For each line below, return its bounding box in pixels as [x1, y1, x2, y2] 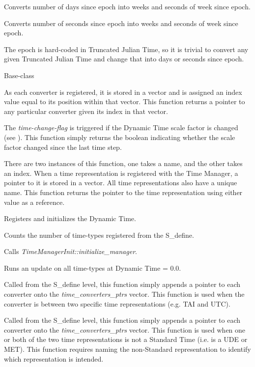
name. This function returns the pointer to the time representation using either [4, 187, 243, 197]
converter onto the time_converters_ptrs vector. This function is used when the [4, 289, 245, 299]
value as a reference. [4, 197, 65, 207]
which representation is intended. [4, 353, 104, 364]
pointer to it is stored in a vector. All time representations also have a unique [4, 177, 237, 188]
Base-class [4, 70, 34, 80]
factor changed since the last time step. [4, 141, 122, 152]
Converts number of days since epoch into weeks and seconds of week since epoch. [4, 1, 251, 11]
